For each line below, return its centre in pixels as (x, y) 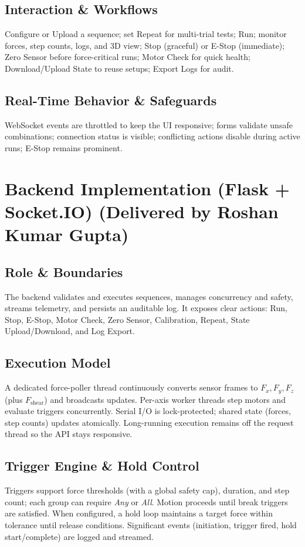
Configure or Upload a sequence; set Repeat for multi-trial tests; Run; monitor (146, 34)
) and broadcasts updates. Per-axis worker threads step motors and (165, 399)
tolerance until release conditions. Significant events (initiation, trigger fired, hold (151, 524)
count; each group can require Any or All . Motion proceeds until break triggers (146, 501)
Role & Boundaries (64, 271)
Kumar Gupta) (67, 234)
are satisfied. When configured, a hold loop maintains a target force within (139, 513)
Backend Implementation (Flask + (147, 188)
